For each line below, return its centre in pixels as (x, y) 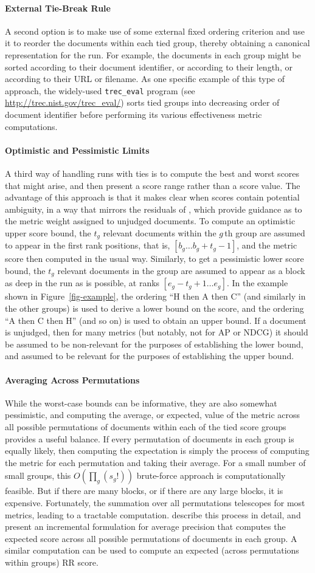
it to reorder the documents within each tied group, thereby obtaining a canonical (157, 43)
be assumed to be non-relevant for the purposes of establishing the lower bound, (154, 344)
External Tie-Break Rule (58, 8)
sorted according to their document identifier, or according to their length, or (149, 67)
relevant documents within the (160, 232)
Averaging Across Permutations (72, 379)
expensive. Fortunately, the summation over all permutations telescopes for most (155, 502)
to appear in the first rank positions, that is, (88, 245)
